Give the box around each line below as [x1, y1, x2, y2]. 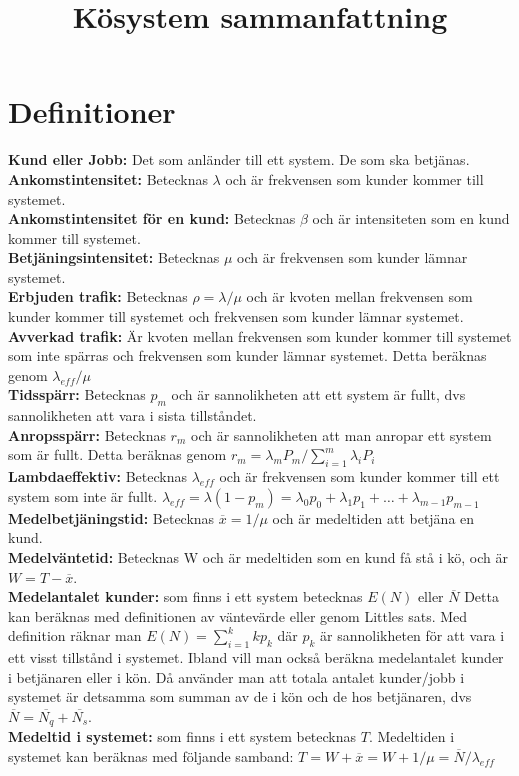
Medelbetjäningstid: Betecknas [8, 507, 215, 528]
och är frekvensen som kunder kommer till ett [219, 466, 500, 487]
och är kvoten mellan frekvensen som [246, 286, 473, 307]
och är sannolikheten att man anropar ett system [190, 424, 492, 445]
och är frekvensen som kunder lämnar [237, 247, 468, 268]
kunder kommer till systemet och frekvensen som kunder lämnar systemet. [8, 306, 464, 327]
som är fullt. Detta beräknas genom [8, 444, 227, 465]
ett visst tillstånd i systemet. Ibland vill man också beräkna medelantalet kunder [8, 647, 504, 668]
